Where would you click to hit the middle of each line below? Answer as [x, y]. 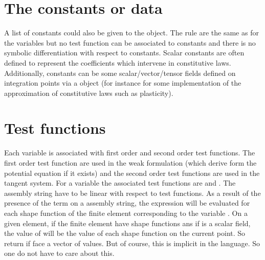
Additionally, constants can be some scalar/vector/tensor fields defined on [120, 73]
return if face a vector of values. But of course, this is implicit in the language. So [132, 243]
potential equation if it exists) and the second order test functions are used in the [132, 173]
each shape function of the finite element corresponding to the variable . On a [126, 213]
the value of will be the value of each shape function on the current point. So [125, 233]
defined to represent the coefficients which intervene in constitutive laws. [118, 62]
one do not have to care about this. [59, 253]
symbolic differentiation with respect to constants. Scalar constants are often [124, 53]
